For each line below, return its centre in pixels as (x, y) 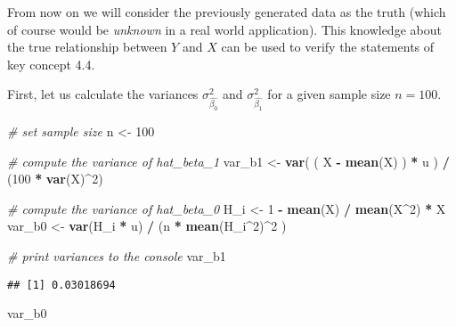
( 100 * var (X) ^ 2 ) (55, 179)
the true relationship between (87, 47)
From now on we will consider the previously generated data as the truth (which (227, 12)
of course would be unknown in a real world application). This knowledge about (224, 29)
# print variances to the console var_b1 (117, 256)
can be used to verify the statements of (328, 47)
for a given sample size (329, 94)
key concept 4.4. (51, 64)
